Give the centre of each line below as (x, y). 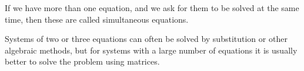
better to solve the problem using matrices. (82, 61)
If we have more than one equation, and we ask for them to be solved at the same (152, 8)
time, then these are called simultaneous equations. (97, 19)
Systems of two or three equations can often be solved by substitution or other (146, 39)
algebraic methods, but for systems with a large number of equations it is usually (151, 50)
